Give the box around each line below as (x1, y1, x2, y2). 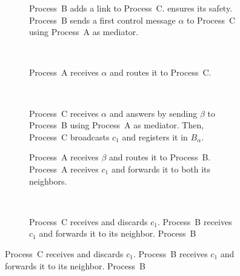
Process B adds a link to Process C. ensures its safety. (29, 2, 233, 14)
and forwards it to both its (111, 162, 211, 175)
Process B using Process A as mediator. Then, (29, 119, 204, 131)
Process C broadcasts (29, 130, 110, 143)
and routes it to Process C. (110, 66, 212, 79)
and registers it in (122, 130, 188, 143)
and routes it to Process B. (109, 151, 211, 163)
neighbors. (29, 174, 67, 187)
